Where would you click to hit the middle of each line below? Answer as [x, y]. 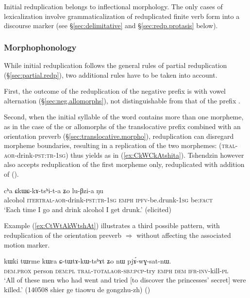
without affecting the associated [184, 235]
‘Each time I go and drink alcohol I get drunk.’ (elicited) [88, 209]
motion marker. [27, 244]
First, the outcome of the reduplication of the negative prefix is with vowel [115, 91]
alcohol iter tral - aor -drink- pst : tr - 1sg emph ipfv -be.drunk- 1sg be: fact [108, 200]
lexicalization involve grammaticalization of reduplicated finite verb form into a [122, 16]
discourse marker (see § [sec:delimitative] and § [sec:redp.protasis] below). [111, 25]
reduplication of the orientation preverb [63, 235]
